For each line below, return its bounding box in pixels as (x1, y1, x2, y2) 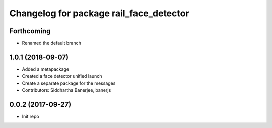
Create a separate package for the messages (22, 80, 116, 86)
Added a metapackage (22, 66, 70, 72)
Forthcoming (9, 27, 51, 35)
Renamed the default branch (22, 40, 82, 46)
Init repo (22, 113, 40, 120)
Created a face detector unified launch (22, 73, 102, 79)
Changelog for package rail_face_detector (9, 8, 189, 19)
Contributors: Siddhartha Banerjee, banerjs (22, 87, 111, 93)
